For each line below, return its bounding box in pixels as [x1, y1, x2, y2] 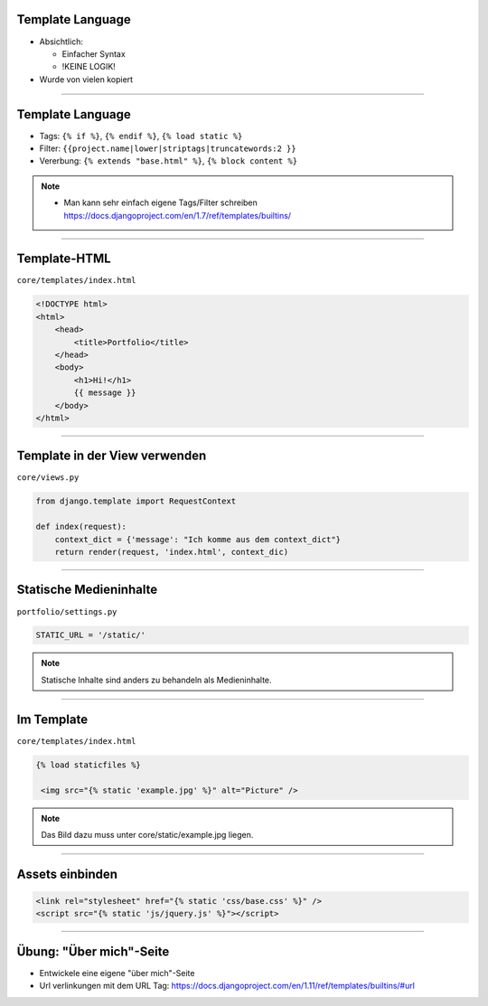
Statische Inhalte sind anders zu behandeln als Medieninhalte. [41, 674, 272, 685]
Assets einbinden [16, 866, 117, 881]
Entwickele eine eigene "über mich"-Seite [39, 967, 195, 978]
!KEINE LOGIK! [61, 61, 117, 72]
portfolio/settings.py [16, 606, 117, 616]
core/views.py [16, 473, 80, 483]
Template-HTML [16, 251, 112, 267]
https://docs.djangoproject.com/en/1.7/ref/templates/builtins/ [63, 210, 292, 221]
